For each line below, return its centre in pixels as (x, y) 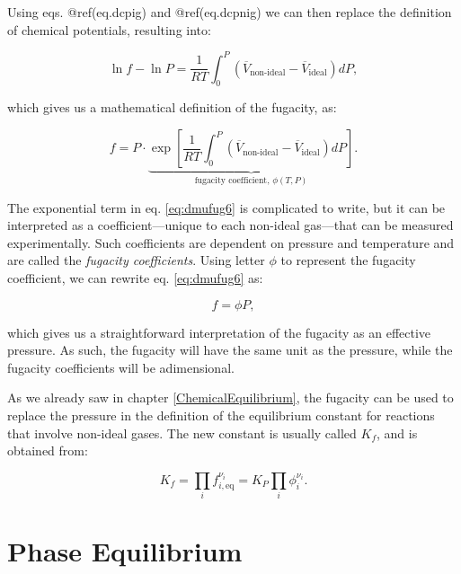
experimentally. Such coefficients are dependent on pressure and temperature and (231, 242)
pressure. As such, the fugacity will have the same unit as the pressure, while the (230, 350)
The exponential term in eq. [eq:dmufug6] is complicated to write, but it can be (226, 207)
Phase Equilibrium (125, 551)
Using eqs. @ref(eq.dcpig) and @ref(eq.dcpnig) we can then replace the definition (230, 12)
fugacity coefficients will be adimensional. (121, 367)
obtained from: (48, 450)
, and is (397, 433)
